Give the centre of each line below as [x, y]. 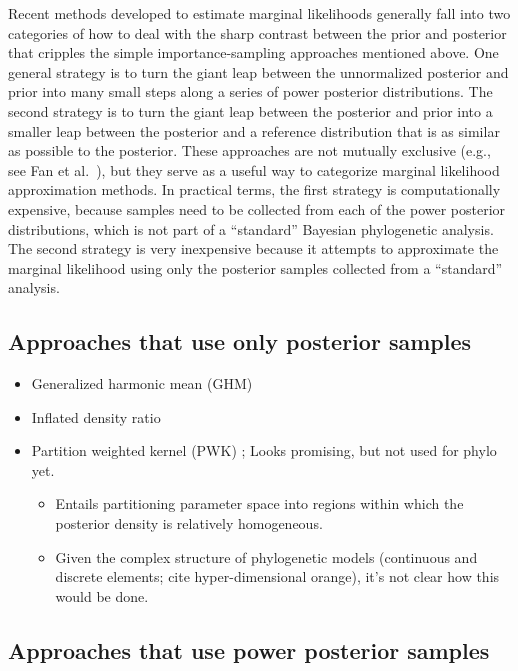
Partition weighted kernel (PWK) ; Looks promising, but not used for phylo [264, 450]
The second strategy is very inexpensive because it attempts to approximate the [253, 248]
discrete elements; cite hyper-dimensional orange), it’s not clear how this [277, 576]
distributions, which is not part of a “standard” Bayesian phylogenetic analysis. [251, 228]
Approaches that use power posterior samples [249, 649]
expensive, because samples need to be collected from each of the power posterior [257, 208]
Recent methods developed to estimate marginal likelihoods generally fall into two [259, 13]
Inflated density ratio [96, 416]
